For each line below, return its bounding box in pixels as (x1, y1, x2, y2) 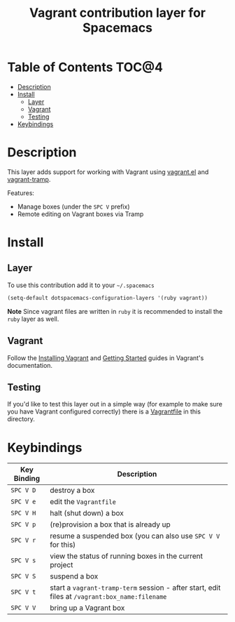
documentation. (7, 361, 53, 369)
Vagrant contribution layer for (29, 5, 206, 21)
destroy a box (50, 486, 95, 496)
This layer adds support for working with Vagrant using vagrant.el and (7, 167, 209, 176)
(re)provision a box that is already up (50, 520, 171, 529)
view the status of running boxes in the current (50, 551, 203, 561)
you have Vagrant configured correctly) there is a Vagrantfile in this (7, 407, 201, 416)
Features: (7, 188, 35, 197)
